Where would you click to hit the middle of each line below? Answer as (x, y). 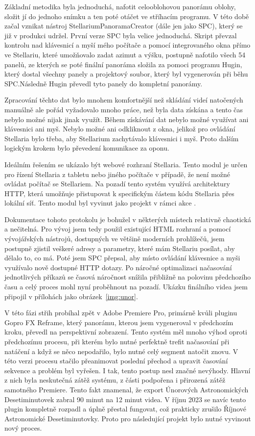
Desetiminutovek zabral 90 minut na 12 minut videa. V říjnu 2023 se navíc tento (125, 399)
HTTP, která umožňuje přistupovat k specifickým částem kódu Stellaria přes (119, 193)
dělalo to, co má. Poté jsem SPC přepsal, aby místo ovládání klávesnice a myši (122, 258)
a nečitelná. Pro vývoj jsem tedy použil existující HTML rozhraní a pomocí (118, 229)
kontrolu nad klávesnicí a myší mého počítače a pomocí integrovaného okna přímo (127, 45)
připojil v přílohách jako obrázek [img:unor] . (71, 296)
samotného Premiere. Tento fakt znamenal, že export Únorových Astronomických (127, 389)
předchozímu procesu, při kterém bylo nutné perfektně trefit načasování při (117, 341)
